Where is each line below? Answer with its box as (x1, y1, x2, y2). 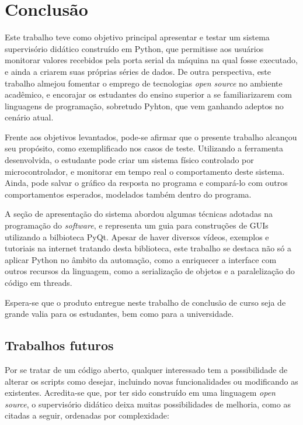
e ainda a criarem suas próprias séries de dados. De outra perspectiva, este (5, 65, 271, 77)
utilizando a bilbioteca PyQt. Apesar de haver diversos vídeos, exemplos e (5, 230, 269, 243)
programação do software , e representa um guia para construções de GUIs (5, 219, 269, 231)
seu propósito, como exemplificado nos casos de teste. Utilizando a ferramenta (5, 142, 283, 154)
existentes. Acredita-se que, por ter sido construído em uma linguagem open (5, 386, 276, 399)
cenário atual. (5, 111, 54, 123)
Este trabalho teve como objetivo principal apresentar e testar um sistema (5, 31, 270, 43)
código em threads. (5, 277, 72, 288)
